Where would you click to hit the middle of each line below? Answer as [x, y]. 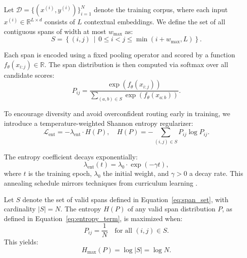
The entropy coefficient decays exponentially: [71, 156]
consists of [60, 21]
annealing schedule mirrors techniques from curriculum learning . [101, 182]
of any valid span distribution [172, 209]
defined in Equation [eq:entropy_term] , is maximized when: [93, 218]
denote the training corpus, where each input [161, 9]
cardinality [20, 209]
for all [123, 231]
